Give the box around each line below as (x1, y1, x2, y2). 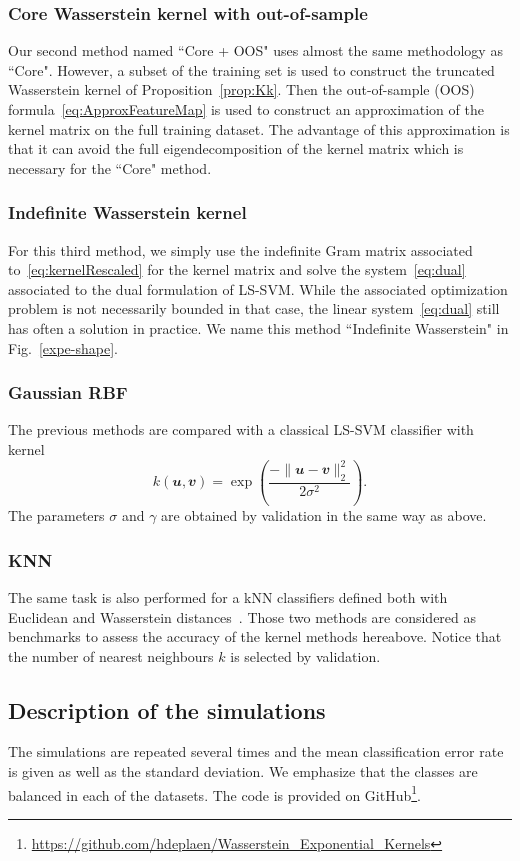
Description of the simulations (8, 694, 326, 725)
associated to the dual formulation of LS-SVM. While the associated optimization (8, 278, 508, 299)
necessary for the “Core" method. (8, 157, 212, 178)
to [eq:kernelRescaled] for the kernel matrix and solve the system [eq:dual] (8, 259, 466, 280)
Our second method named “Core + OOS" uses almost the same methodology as (8, 40, 503, 61)
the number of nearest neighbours (8, 645, 214, 666)
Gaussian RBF (8, 380, 128, 405)
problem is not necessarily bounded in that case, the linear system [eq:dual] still (8, 298, 500, 319)
